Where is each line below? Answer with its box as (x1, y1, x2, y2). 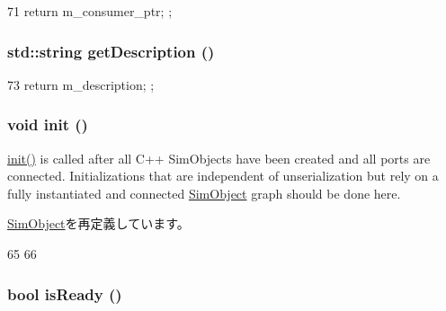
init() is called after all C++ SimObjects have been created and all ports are (7, 148, 431, 167)
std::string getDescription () (7, 40, 215, 62)
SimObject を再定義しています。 (7, 214, 190, 233)
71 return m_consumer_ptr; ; (7, 2, 173, 20)
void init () (7, 113, 88, 136)
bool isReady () (7, 282, 122, 305)
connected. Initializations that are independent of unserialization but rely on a (7, 166, 439, 185)
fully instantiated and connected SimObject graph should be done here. (7, 183, 401, 202)
